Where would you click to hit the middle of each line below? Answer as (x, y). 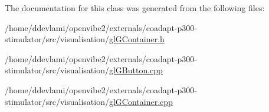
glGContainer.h (137, 39)
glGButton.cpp (136, 70)
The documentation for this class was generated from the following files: (135, 8)
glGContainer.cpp (141, 101)
